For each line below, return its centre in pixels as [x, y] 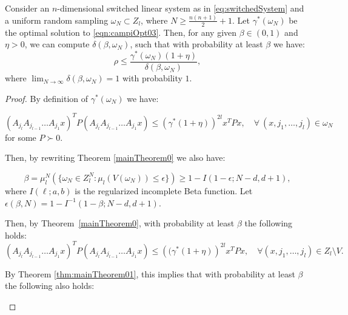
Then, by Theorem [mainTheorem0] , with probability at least [120, 223]
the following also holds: [50, 286]
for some [21, 137]
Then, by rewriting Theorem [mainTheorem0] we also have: [115, 157]
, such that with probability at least [196, 44]
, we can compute [57, 44]
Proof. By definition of [47, 98]
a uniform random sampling [57, 20]
